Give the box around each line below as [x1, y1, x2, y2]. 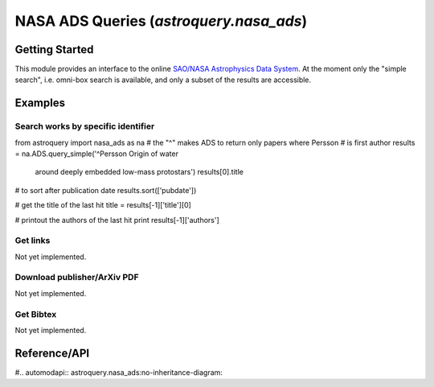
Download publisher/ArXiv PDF [14, 272, 139, 283]
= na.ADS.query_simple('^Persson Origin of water [14, 149, 178, 159]
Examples [14, 97, 66, 110]
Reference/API [14, 346, 90, 360]
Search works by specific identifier [14, 121, 155, 132]
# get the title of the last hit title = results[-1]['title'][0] [14, 200, 192, 210]
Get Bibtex [14, 308, 57, 319]
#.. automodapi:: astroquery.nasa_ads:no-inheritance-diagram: [14, 367, 223, 377]
